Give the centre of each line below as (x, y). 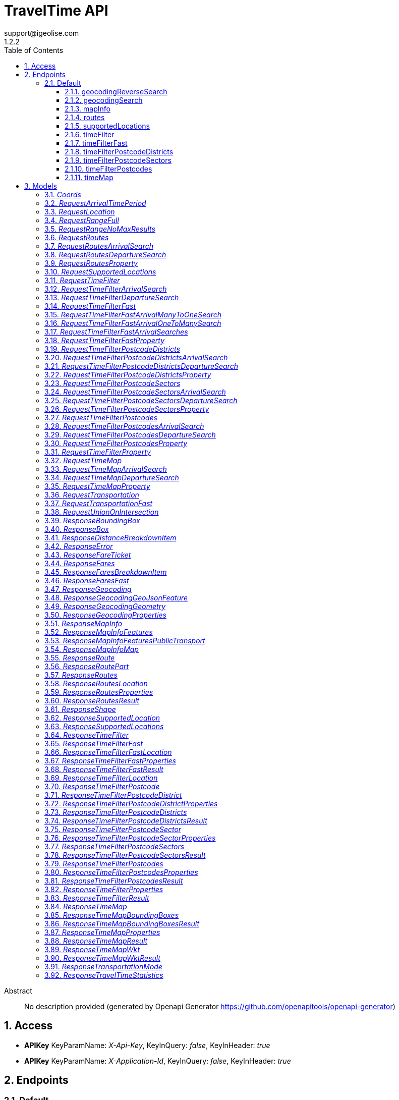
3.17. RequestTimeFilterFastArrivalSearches (116, 332)
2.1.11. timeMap (89, 177)
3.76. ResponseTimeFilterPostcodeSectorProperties (130, 838)
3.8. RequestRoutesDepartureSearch (105, 254)
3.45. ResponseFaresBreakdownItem (106, 572)
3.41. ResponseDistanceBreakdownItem (110, 537)
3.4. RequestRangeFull (82, 220)
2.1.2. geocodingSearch (104, 100)
